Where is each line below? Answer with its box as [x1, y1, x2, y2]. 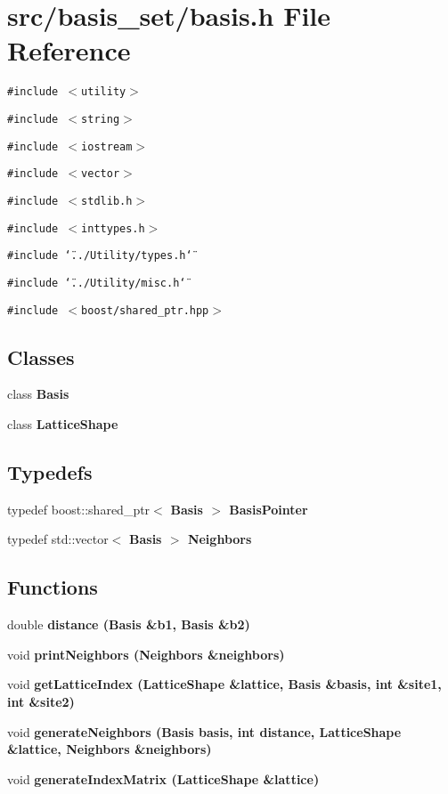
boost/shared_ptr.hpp [81, 304, 209, 317]
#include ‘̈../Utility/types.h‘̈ [7, 249, 192, 263]
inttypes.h [81, 222, 145, 235]
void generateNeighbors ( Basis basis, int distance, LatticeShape [7, 722, 402, 741]
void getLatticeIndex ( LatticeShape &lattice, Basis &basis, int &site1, [7, 675, 442, 693]
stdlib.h [81, 194, 133, 207]
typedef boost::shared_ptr [7, 499, 151, 518]
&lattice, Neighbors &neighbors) [7, 740, 212, 758]
